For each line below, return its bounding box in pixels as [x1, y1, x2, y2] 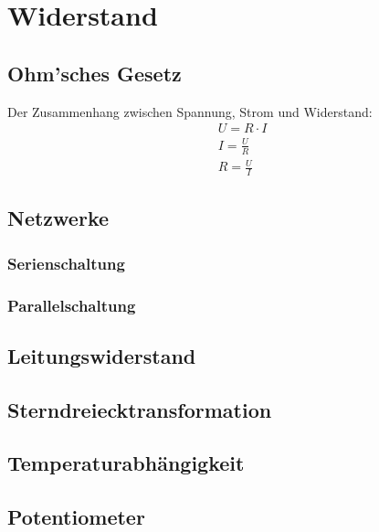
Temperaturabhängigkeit [7, 449, 245, 477]
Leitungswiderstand [7, 341, 196, 369]
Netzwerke [7, 204, 110, 232]
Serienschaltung [7, 251, 125, 274]
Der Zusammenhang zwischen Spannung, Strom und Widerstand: [7, 101, 373, 121]
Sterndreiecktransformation [7, 395, 272, 423]
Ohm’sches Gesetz [7, 59, 182, 87]
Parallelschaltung [7, 293, 136, 316]
